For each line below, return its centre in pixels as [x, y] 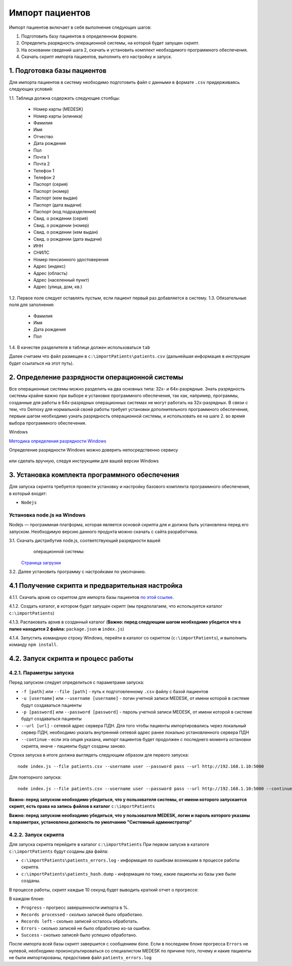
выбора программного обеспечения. [48, 423]
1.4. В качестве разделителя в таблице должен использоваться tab [80, 348]
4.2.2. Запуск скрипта [36, 835]
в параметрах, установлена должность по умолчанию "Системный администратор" [100, 822]
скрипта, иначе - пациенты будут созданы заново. [74, 746]
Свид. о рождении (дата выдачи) [68, 239]
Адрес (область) [50, 273]
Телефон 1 [44, 170]
